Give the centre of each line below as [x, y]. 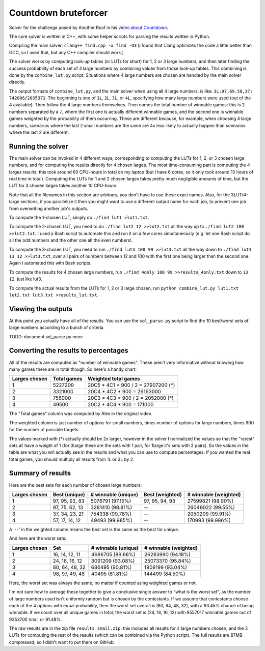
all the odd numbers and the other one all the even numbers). [71, 240]
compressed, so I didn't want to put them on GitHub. [62, 642]
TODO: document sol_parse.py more [46, 336]
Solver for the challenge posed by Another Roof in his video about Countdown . [89, 28]
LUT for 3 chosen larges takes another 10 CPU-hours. [63, 186]
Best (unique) [69, 494]
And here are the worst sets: [38, 538]
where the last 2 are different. [39, 132]
